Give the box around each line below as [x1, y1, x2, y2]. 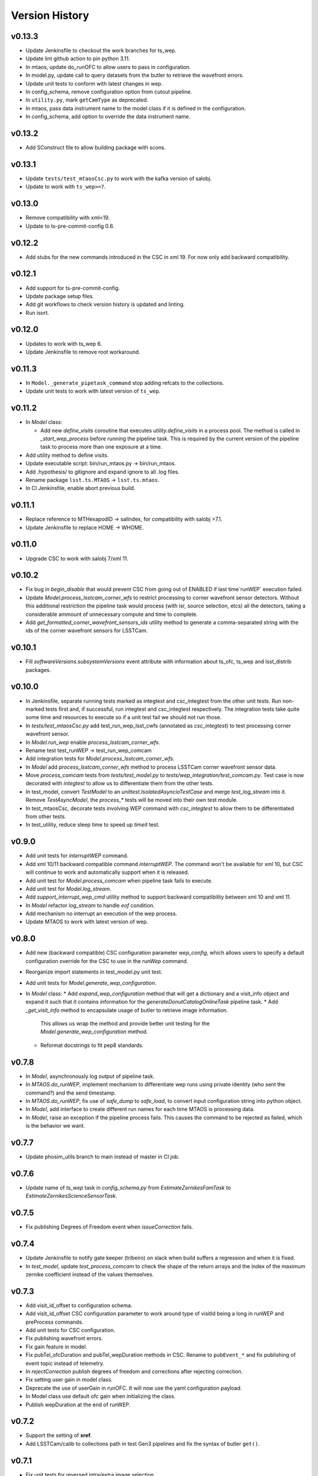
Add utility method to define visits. [25, 452, 109, 459]
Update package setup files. [25, 292, 94, 299]
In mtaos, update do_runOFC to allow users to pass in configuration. [25, 63, 191, 70]
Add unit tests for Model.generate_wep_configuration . [25, 979, 157, 986]
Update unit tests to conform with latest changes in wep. [25, 80, 163, 87]
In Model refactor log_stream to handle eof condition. [25, 902, 155, 909]
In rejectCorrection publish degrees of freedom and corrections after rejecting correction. [25, 1367, 243, 1375]
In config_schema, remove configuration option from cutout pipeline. [25, 89, 193, 96]
